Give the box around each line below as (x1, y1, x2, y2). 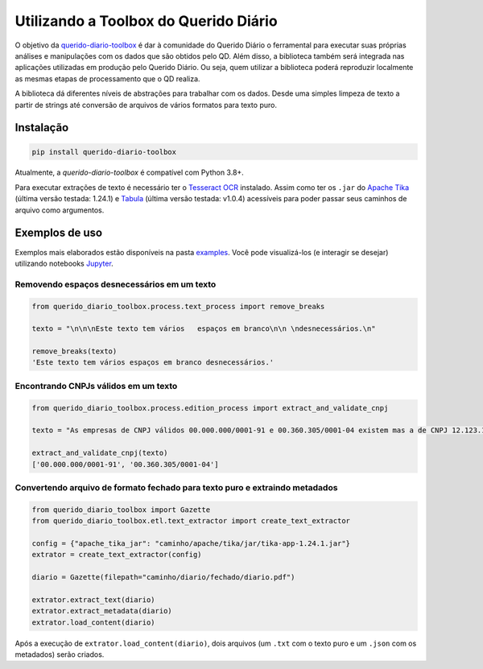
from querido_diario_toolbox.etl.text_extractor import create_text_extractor (31, 516, 350, 526)
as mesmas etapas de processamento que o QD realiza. (14, 73, 200, 84)
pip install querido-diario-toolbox (31, 147, 177, 156)
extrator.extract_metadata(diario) (31, 606, 172, 616)
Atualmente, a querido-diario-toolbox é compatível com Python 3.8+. (14, 167, 245, 177)
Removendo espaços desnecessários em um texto (14, 279, 217, 290)
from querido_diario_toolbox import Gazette (31, 505, 211, 514)
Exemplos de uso (14, 226, 103, 240)
